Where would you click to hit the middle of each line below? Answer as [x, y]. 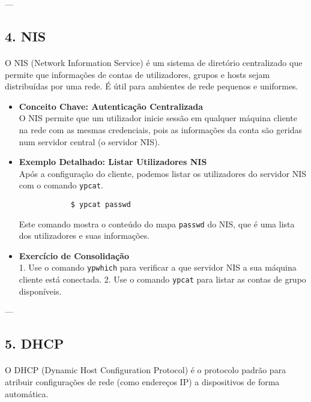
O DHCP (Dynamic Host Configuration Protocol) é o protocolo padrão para [146, 370]
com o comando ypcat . [61, 185]
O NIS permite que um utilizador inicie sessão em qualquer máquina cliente [158, 118]
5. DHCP [35, 343]
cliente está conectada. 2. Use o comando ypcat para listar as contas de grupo [162, 279]
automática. [27, 393]
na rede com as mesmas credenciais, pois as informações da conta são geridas [161, 129]
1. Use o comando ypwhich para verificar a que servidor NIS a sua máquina [158, 267]
